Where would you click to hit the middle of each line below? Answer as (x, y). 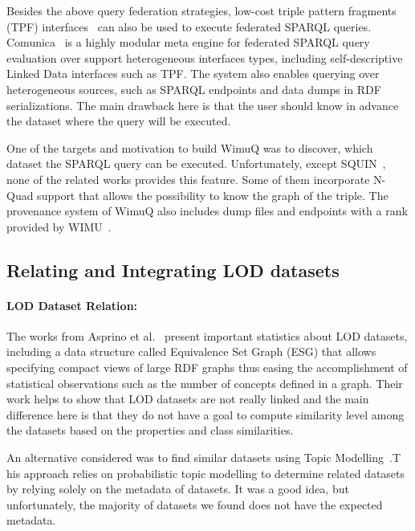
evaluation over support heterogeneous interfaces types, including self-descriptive (205, 57)
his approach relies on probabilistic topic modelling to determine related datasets (206, 473)
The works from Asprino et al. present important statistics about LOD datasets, (207, 335)
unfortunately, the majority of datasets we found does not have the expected (195, 504)
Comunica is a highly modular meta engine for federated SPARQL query (188, 42)
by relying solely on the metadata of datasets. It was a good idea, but (178, 489)
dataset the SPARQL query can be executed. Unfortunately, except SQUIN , (196, 163)
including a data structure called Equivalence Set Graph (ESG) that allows (191, 351)
